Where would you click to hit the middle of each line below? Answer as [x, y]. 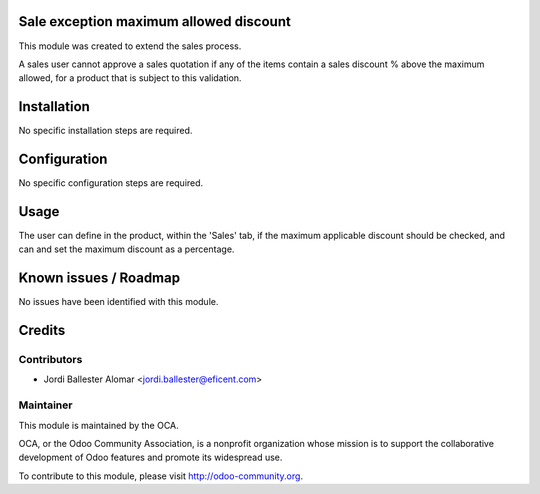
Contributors [50, 360]
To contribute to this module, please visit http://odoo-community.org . [161, 476]
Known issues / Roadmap [99, 278]
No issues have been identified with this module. [118, 302]
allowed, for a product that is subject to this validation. [130, 78]
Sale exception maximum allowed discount [155, 21]
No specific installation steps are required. [105, 131]
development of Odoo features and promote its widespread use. [150, 457]
